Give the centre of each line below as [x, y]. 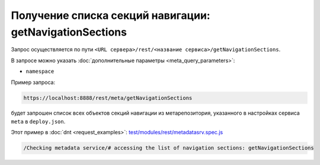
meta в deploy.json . [38, 121]
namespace [40, 72]
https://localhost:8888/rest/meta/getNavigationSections [108, 98]
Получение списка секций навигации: [111, 15]
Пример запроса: [33, 82]
